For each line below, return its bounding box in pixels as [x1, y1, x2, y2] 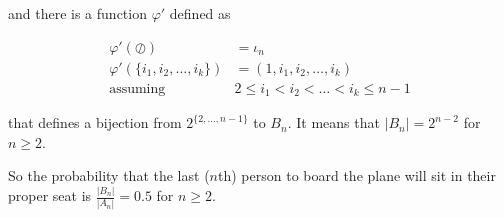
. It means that [287, 112, 380, 133]
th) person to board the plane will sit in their [218, 165, 496, 186]
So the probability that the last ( [8, 165, 210, 186]
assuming [109, 81, 166, 96]
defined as [169, 3, 231, 23]
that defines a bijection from [8, 112, 182, 133]
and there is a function [8, 3, 147, 23]
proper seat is [8, 185, 92, 206]
